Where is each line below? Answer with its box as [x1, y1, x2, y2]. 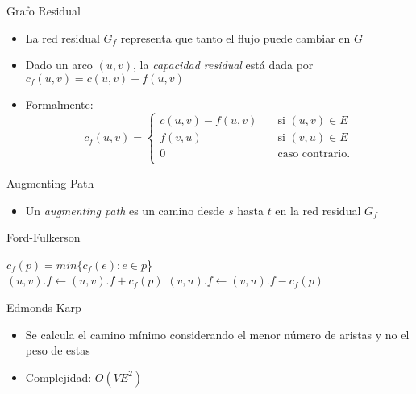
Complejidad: [25, 368, 92, 385]
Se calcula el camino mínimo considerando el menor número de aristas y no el [25, 326, 410, 342]
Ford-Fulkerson [6, 229, 81, 246]
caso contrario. [277, 147, 351, 160]
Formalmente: [25, 95, 94, 112]
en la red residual [275, 201, 361, 218]
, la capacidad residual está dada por [133, 56, 314, 73]
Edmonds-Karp [6, 298, 81, 315]
